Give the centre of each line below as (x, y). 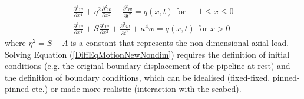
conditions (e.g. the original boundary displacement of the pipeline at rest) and (148, 66)
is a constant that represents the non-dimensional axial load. (180, 42)
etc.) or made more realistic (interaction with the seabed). (136, 89)
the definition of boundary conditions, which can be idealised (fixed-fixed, (138, 77)
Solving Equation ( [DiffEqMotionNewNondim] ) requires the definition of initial (147, 54)
